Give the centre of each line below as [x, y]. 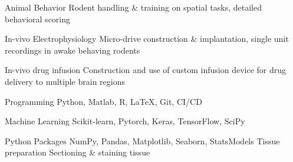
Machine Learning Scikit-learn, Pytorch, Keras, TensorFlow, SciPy [125, 121]
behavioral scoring [38, 19]
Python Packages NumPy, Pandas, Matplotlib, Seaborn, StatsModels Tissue [142, 140]
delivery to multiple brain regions [65, 81]
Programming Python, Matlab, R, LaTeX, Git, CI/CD [103, 101]
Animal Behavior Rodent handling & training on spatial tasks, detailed [133, 7]
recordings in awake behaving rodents [73, 50]
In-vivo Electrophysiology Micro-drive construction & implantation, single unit [147, 39]
